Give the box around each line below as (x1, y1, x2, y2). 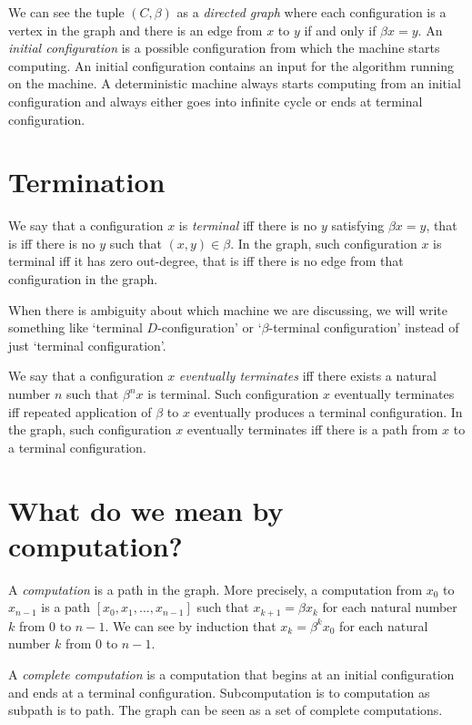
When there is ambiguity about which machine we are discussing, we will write (8, 300, 447, 319)
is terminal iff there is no (178, 216, 317, 235)
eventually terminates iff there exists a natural (178, 366, 437, 385)
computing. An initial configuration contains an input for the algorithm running (8, 56, 454, 75)
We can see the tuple (8, 3, 125, 21)
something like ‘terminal (8, 318, 143, 337)
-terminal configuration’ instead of (268, 318, 459, 337)
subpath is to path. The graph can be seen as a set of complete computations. (8, 700, 443, 720)
